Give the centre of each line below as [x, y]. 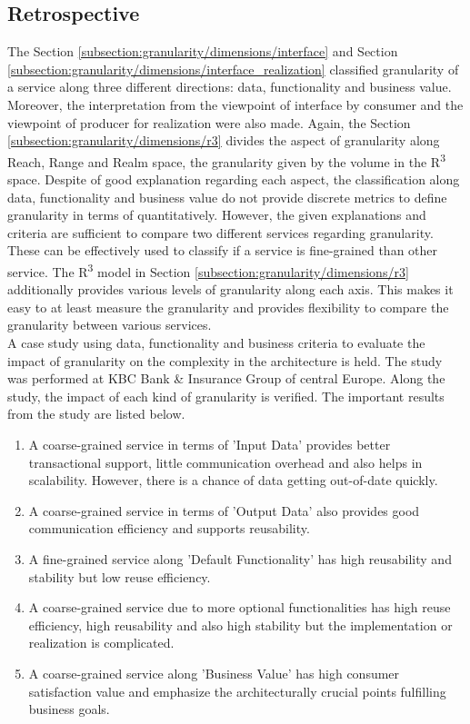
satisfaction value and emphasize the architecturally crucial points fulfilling [237, 691]
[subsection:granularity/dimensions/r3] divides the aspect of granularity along [224, 140]
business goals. [69, 709]
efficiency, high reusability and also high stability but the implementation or [240, 625]
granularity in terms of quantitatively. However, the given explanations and [217, 215]
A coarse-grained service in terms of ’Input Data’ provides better [210, 444]
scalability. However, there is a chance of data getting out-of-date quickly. [233, 480]
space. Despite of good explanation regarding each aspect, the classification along [234, 179]
